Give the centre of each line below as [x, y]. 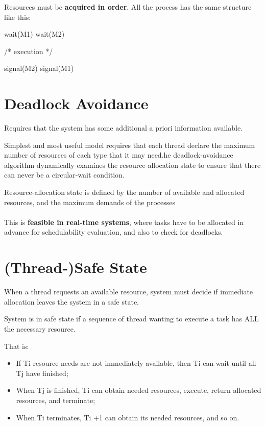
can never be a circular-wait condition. [64, 175]
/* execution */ [29, 51]
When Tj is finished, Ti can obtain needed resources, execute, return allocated [139, 390]
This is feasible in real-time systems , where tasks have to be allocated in [124, 222]
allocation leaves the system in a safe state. [71, 301]
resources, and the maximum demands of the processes [90, 202]
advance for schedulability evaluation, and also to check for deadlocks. [114, 232]
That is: [17, 346]
